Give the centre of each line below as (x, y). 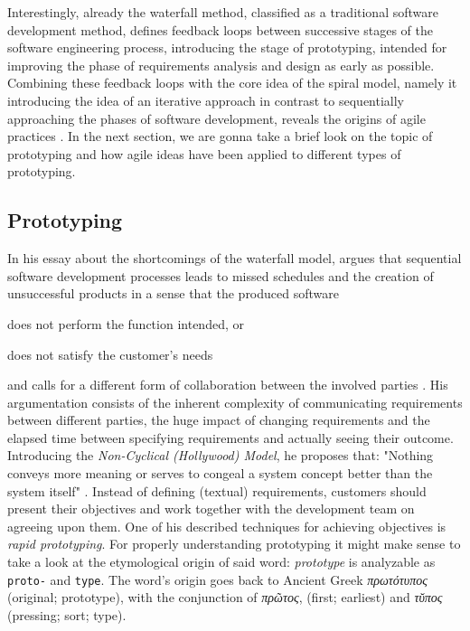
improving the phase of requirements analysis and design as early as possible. (221, 65)
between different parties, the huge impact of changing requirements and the (219, 420)
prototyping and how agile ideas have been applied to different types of (204, 153)
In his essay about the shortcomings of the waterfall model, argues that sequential (235, 258)
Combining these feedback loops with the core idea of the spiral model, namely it (232, 83)
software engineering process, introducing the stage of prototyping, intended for (227, 47)
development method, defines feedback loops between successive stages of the (221, 29)
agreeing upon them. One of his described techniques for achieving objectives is (227, 526)
